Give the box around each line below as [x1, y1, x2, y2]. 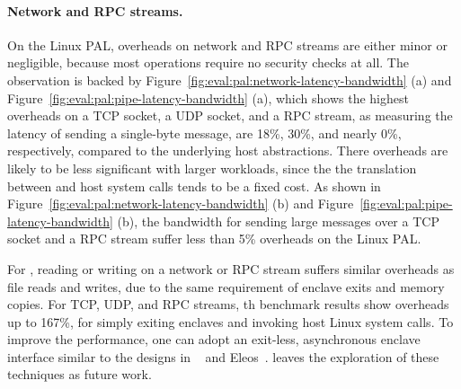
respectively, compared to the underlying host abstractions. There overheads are [7, 141, 448, 160]
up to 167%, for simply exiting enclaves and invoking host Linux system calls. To [7, 312, 454, 331]
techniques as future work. [7, 365, 152, 384]
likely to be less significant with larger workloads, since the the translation [7, 158, 417, 177]
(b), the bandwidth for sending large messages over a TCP [117, 211, 439, 230]
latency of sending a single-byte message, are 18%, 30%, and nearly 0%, [7, 123, 402, 142]
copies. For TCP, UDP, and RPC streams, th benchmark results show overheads [7, 295, 449, 314]
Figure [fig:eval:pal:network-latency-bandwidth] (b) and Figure [7, 194, 354, 213]
